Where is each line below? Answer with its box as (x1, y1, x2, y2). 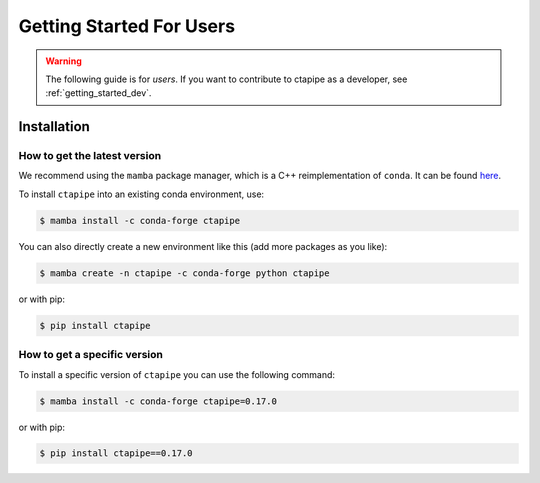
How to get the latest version (18, 149, 162, 163)
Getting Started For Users (18, 15, 235, 37)
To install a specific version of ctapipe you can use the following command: (18, 368, 335, 380)
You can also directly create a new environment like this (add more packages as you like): (18, 240, 388, 252)
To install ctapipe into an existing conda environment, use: (18, 188, 265, 200)
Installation (18, 118, 90, 135)
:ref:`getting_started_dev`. (45, 87, 152, 99)
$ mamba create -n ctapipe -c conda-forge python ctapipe (39, 267, 330, 279)
